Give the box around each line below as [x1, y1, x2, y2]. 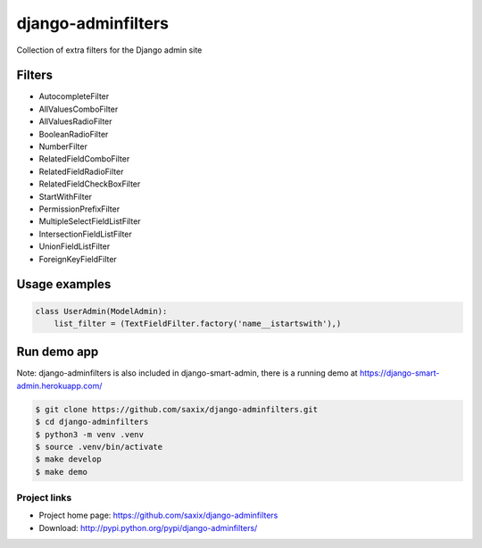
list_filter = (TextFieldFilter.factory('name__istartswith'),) [54, 318, 342, 328]
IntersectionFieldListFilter [38, 228, 133, 239]
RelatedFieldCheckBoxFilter [38, 179, 141, 189]
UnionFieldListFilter [38, 241, 111, 252]
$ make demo [35, 467, 88, 477]
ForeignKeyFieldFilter [38, 253, 118, 264]
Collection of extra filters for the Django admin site [16, 45, 203, 55]
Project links [16, 492, 72, 504]
